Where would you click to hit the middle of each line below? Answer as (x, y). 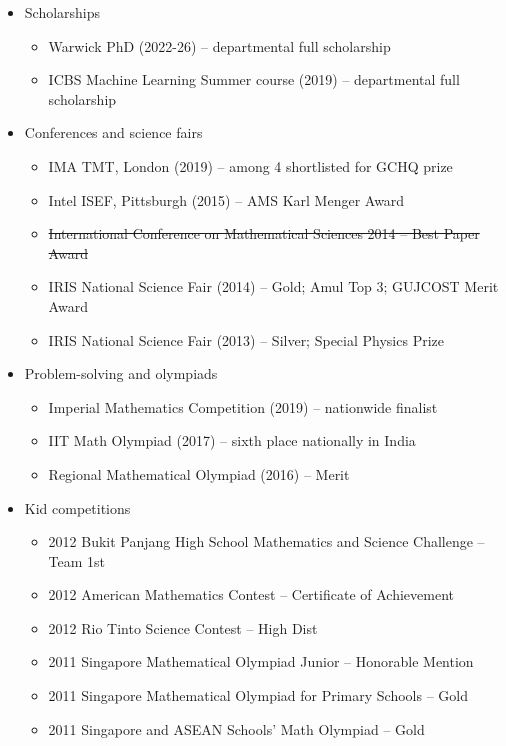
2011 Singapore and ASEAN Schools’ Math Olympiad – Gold (236, 728)
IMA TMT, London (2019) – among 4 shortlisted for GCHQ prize (250, 165)
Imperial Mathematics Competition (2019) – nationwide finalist (243, 406)
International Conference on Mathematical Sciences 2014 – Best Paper (264, 233)
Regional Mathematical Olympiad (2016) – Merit (199, 473)
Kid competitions (77, 507)
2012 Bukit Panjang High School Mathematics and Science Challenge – (266, 541)
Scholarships (62, 12)
